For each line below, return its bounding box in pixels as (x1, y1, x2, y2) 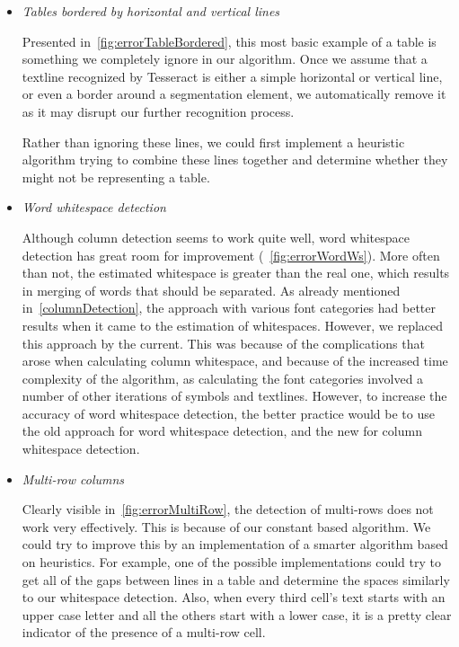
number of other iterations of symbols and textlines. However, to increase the (22, 386, 447, 405)
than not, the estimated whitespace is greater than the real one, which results (22, 263, 450, 282)
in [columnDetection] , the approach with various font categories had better (22, 298, 437, 317)
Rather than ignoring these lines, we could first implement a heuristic (22, 132, 405, 151)
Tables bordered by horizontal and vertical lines (22, 2, 280, 20)
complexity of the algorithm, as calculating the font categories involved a (22, 368, 424, 387)
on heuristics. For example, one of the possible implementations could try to (22, 553, 441, 572)
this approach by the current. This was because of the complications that (22, 333, 425, 352)
